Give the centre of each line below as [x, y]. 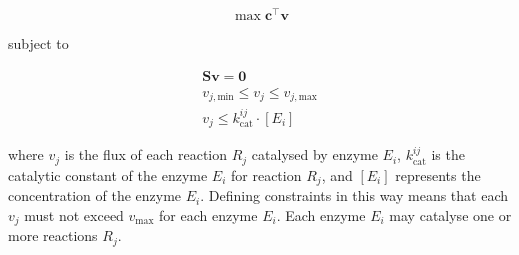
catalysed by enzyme [314, 154]
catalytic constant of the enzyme [108, 174]
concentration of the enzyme [95, 195]
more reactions [53, 235]
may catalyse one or [450, 214]
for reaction [266, 174]
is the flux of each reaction [146, 154]
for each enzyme [208, 214]
